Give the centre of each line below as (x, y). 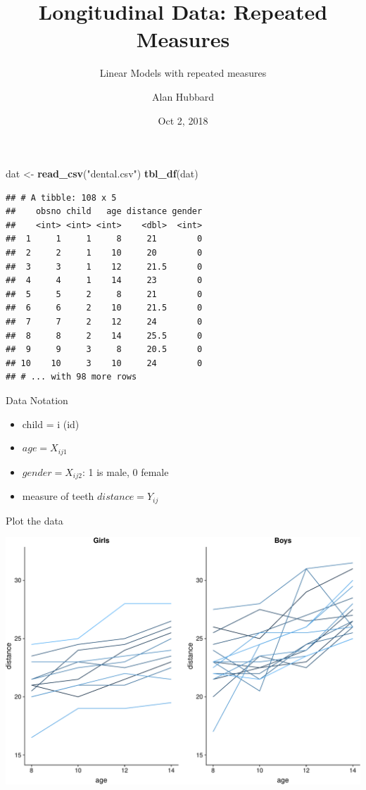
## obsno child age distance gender (104, 212)
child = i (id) (51, 424)
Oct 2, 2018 (183, 120)
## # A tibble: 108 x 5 (61, 197)
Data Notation (37, 400)
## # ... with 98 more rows (71, 377)
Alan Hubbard (183, 96)
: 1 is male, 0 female (125, 471)
